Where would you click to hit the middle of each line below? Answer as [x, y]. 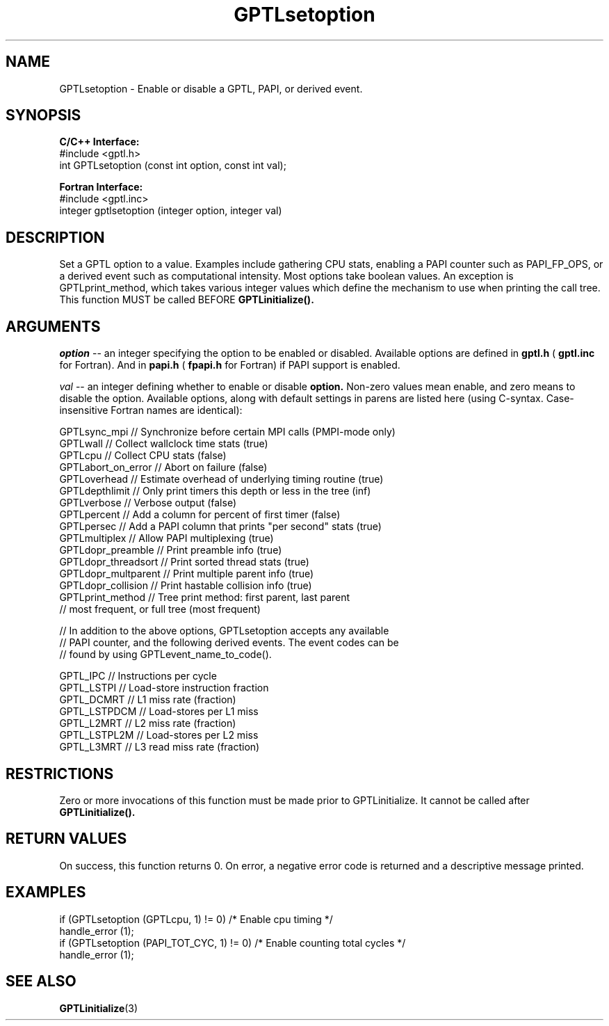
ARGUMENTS [53, 326]
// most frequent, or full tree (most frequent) [160, 609]
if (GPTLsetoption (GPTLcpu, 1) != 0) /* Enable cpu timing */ [196, 919]
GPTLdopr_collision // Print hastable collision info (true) [186, 586]
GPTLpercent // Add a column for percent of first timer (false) [200, 515]
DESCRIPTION [55, 237]
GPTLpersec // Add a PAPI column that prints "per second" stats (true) [220, 527]
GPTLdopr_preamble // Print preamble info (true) [171, 550]
